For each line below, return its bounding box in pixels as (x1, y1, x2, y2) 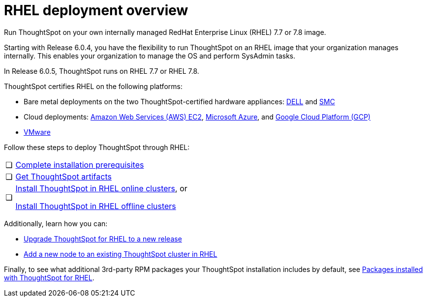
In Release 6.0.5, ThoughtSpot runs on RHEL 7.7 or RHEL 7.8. (4, 66, 199, 75)
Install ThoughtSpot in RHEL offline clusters (15, 201, 176, 211)
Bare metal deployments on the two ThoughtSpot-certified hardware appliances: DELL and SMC (24, 97, 335, 106)
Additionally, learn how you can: (4, 219, 108, 228)
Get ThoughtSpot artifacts (15, 171, 112, 181)
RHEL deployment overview (4, 2, 188, 19)
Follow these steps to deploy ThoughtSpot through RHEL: (4, 143, 190, 151)
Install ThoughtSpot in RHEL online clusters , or (15, 183, 187, 193)
